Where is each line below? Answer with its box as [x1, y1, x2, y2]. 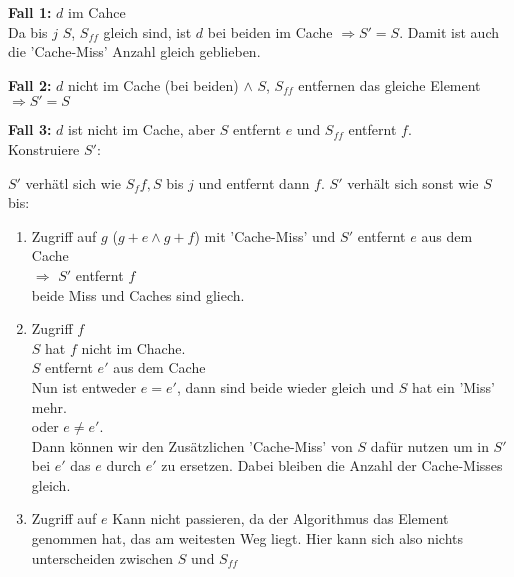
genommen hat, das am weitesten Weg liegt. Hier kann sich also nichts [31, 528, 464, 549]
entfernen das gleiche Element [298, 74, 481, 95]
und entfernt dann [198, 172, 310, 193]
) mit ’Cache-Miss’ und [194, 225, 336, 246]
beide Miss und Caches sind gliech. [31, 284, 245, 305]
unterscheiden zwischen [31, 547, 174, 568]
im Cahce [68, 2, 126, 22]
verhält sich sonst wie [347, 172, 479, 193]
